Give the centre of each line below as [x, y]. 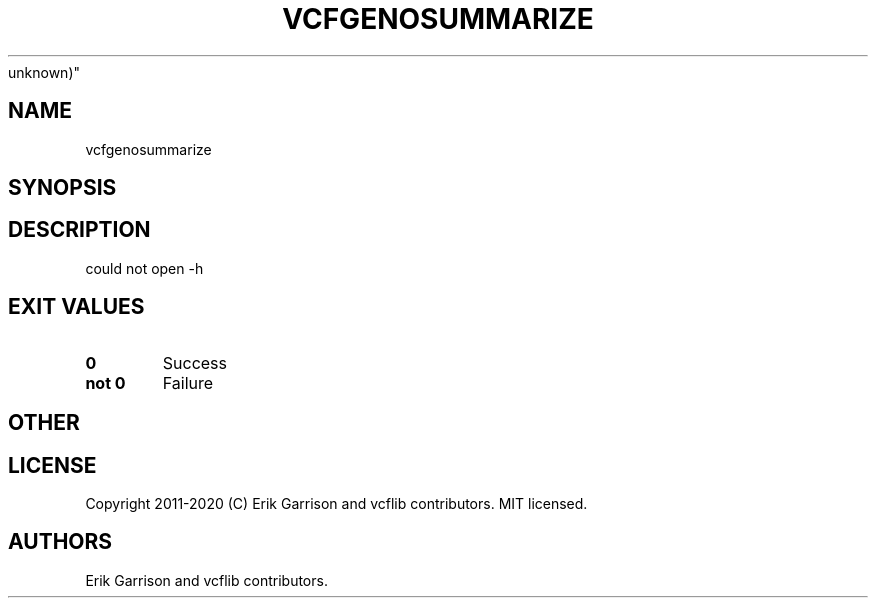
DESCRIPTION [79, 230]
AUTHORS [60, 542]
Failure [188, 382]
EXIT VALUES [76, 307]
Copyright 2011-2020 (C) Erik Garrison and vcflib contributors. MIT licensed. [336, 503]
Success [195, 362]
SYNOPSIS [62, 188]
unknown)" [44, 72]
